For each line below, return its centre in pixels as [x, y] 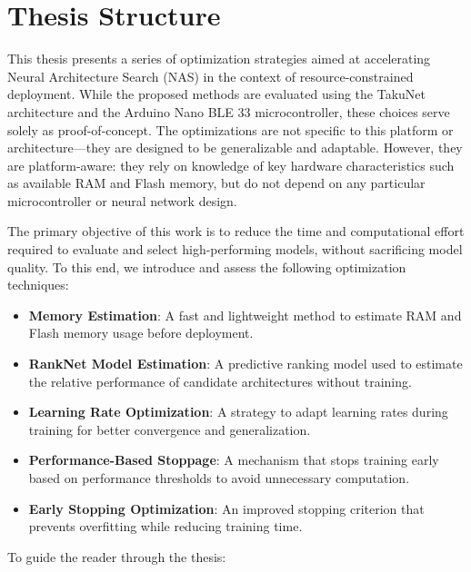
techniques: [38, 285]
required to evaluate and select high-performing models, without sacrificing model [235, 249]
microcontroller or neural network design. [122, 200]
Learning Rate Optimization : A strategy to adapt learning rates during [238, 412]
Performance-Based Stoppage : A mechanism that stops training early [234, 460]
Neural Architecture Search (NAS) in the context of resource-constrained [210, 76]
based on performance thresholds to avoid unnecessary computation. [219, 478]
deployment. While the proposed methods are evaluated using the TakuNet [216, 94]
